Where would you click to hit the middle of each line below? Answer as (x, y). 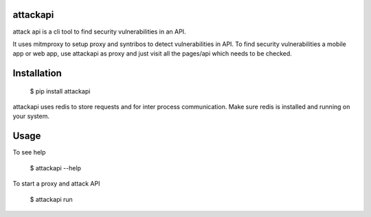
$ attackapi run (52, 199)
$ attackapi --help (56, 168)
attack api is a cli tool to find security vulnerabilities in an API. (99, 32)
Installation (37, 73)
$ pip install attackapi (60, 91)
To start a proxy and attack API (56, 184)
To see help (29, 152)
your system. (31, 116)
